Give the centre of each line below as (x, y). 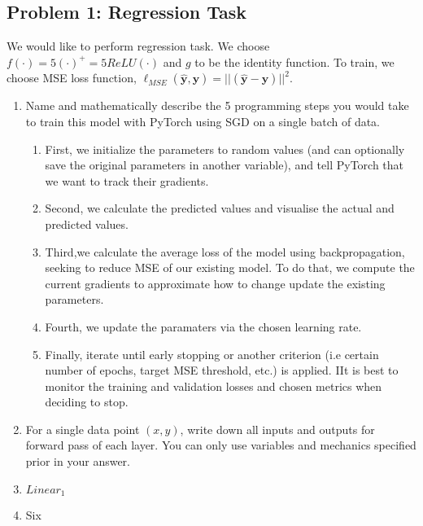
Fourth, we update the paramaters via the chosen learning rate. (203, 326)
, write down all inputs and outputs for (277, 429)
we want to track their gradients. (127, 180)
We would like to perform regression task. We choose (138, 46)
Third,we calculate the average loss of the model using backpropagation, (225, 251)
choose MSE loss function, (72, 78)
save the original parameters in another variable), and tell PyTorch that (225, 165)
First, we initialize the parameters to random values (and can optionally (225, 149)
